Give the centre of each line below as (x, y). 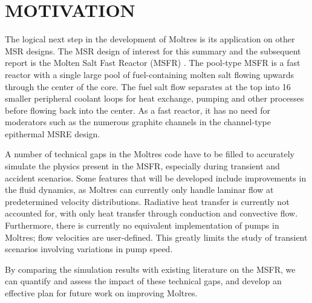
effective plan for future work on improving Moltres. (101, 293)
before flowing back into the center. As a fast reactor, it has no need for (138, 110)
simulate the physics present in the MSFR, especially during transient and (142, 166)
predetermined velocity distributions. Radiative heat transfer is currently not (147, 201)
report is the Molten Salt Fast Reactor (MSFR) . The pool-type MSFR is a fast (153, 63)
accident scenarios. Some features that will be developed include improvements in (156, 178)
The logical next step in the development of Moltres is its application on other (150, 39)
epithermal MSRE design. (53, 133)
